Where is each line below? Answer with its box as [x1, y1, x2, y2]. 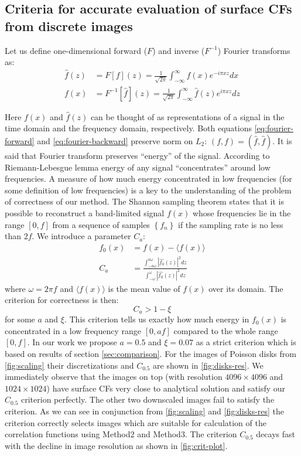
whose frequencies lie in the [192, 206, 291, 219]
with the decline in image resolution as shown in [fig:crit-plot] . [5, 439, 228, 451]
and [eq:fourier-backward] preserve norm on [37, 134, 193, 147]
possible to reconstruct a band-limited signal [5, 206, 165, 219]
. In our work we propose [27, 336, 117, 348]
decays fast [256, 428, 295, 440]
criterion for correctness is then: [5, 294, 119, 306]
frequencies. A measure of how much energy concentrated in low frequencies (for [5, 172, 292, 185]
